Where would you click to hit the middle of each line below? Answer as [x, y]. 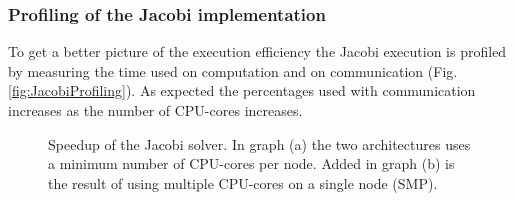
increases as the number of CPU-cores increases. [155, 110]
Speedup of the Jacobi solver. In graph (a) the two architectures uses [259, 143]
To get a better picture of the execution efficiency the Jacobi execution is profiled [257, 51]
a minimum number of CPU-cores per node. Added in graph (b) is [251, 163]
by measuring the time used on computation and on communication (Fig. [233, 70]
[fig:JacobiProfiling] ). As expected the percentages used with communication [242, 90]
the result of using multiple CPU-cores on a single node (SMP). [243, 182]
